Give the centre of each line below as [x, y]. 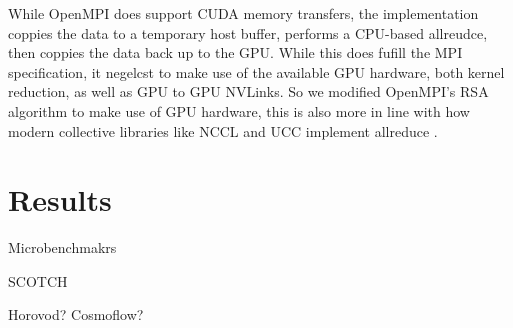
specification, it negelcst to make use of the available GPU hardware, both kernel [256, 71]
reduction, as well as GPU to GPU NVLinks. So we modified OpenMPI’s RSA [248, 91]
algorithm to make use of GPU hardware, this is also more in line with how [239, 110]
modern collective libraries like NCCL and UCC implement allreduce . [223, 130]
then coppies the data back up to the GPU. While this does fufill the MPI [235, 52]
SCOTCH [38, 280]
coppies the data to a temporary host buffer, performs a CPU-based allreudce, [248, 32]
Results [60, 199]
